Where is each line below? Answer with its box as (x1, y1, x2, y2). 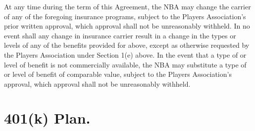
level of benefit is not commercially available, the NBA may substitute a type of (4, 59, 247, 69)
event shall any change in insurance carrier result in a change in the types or (4, 30, 236, 40)
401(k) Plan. (4, 107, 91, 128)
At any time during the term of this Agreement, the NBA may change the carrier (4, 1, 251, 11)
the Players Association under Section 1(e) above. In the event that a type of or (4, 49, 247, 60)
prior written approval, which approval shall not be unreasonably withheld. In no (4, 21, 250, 31)
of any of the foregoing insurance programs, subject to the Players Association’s (4, 11, 246, 21)
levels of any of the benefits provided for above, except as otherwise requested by (4, 40, 250, 50)
